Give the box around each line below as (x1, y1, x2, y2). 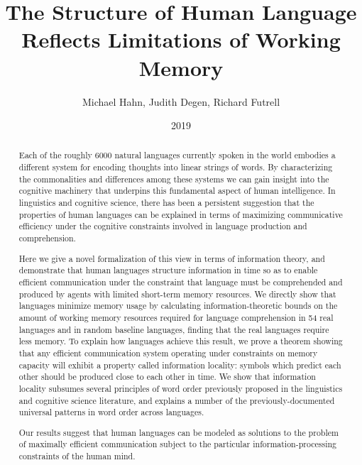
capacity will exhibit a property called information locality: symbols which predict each (18, 359, 341, 371)
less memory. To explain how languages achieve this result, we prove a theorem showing (18, 335, 343, 347)
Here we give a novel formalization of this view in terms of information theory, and (18, 252, 325, 264)
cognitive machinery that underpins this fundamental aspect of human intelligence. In (18, 185, 336, 197)
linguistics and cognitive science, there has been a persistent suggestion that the (18, 197, 314, 209)
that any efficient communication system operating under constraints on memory (18, 346, 318, 359)
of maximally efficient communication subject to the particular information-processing (18, 438, 337, 450)
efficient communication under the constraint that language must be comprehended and (18, 275, 343, 288)
